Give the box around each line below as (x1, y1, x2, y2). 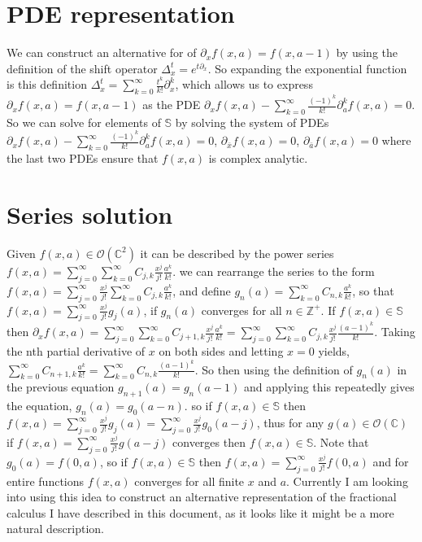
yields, (318, 343, 350, 360)
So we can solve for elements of (7, 113, 161, 130)
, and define (172, 282, 231, 299)
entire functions (7, 472, 85, 489)
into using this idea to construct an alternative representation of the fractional (7, 488, 397, 505)
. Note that (313, 433, 369, 450)
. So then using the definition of (194, 361, 353, 378)
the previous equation (7, 378, 115, 396)
